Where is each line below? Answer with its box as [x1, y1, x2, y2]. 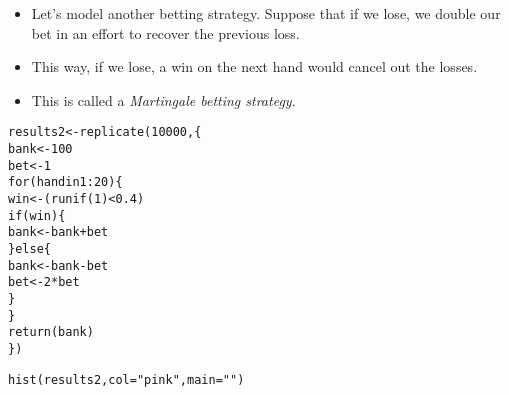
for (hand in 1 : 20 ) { [8, 175, 123, 190]
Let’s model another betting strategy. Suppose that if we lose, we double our [31, 3, 501, 23]
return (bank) [8, 325, 94, 340]
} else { [8, 241, 51, 256]
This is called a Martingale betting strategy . [31, 89, 296, 110]
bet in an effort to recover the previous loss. [31, 22, 300, 43]
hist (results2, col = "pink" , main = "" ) [8, 372, 245, 387]
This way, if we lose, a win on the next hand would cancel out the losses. [31, 56, 478, 77]
